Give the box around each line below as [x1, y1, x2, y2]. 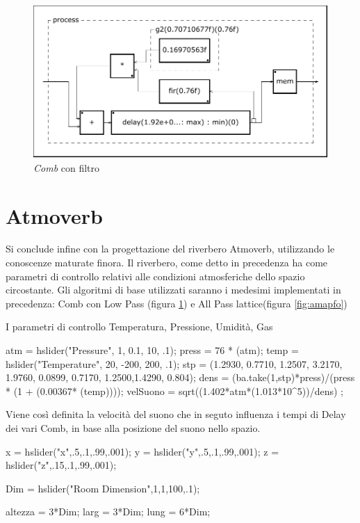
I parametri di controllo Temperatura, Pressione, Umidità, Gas [6, 319, 273, 334]
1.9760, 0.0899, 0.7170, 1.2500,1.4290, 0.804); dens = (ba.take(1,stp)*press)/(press [6, 370, 355, 385]
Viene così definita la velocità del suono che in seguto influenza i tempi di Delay [6, 407, 346, 421]
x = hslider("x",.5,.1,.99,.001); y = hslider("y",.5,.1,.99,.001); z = [6, 444, 279, 458]
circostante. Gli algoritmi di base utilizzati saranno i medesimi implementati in [6, 282, 341, 297]
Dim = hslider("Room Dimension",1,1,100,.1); [6, 481, 200, 495]
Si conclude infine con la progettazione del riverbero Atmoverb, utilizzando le [6, 241, 335, 256]
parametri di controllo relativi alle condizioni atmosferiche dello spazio [6, 268, 305, 283]
